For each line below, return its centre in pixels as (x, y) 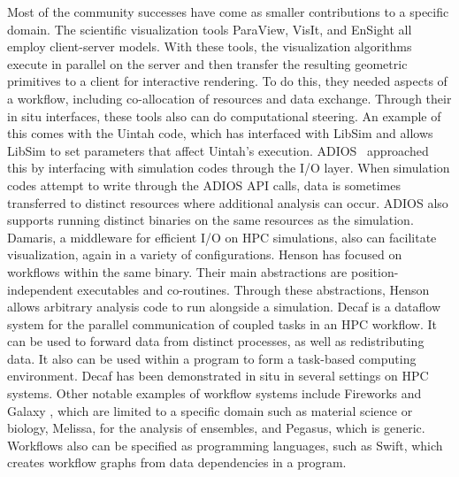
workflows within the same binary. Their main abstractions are (177, 271)
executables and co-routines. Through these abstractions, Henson (253, 289)
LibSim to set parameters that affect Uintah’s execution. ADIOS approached (218, 150)
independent (40, 289)
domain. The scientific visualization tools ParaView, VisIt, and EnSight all (210, 29)
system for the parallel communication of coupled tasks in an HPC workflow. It (222, 323)
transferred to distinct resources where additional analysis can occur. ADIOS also (228, 202)
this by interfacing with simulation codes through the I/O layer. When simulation (229, 168)
